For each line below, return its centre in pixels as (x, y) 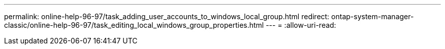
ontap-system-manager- (373, 16)
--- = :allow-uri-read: (301, 25)
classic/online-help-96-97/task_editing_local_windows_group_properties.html (134, 25)
